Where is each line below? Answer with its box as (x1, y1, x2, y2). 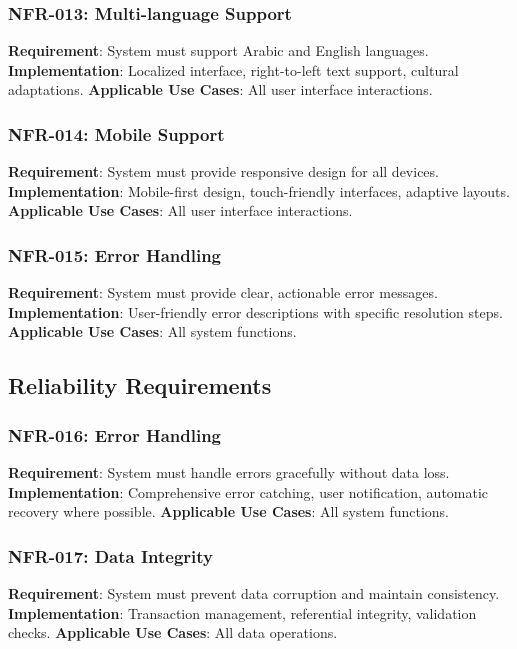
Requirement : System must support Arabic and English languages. (8, 40, 429, 61)
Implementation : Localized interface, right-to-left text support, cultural (8, 59, 459, 80)
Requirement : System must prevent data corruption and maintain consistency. (8, 583, 500, 603)
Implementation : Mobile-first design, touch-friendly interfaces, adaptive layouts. (8, 180, 510, 201)
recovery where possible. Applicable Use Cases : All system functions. (8, 501, 449, 522)
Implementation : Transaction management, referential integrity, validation (8, 602, 477, 623)
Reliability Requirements (8, 370, 272, 401)
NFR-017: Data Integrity (8, 543, 214, 568)
